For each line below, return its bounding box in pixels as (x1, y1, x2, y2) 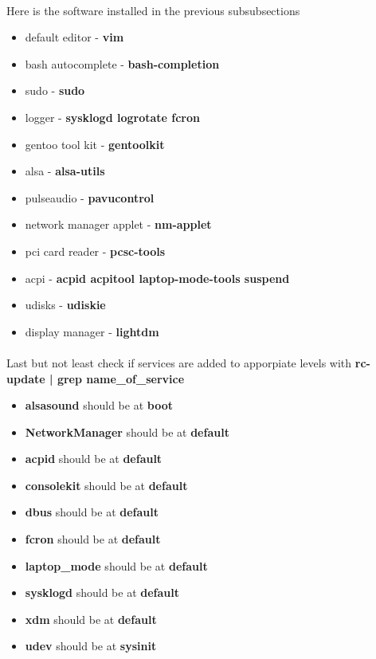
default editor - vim (25, 29, 124, 45)
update (6, 370, 45, 386)
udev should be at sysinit (25, 637, 157, 654)
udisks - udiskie (25, 296, 106, 313)
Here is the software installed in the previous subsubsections (6, 2, 300, 18)
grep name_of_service (57, 370, 185, 386)
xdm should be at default (25, 610, 157, 627)
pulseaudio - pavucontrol (25, 189, 155, 206)
